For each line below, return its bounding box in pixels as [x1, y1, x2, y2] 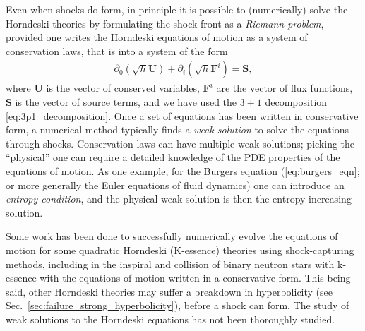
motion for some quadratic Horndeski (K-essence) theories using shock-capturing [6, 242, 354, 257]
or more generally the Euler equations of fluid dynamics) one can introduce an [6, 177, 345, 192]
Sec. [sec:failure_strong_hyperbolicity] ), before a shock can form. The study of [6, 298, 349, 313]
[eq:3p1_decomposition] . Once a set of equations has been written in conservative [6, 108, 359, 123]
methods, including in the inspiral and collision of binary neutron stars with [6, 256, 335, 271]
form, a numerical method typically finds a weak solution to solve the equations [6, 122, 349, 137]
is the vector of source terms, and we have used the [15, 95, 237, 109]
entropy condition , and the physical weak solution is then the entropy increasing [6, 191, 352, 206]
